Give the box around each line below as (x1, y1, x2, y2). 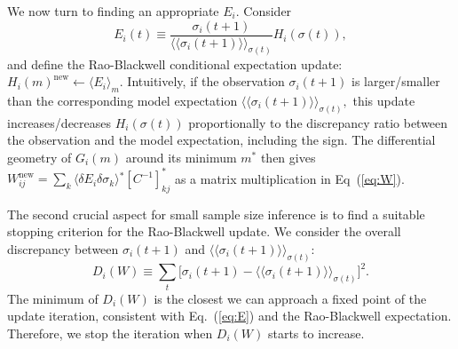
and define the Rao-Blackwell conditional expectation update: (7, 54, 343, 73)
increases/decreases (7, 113, 112, 131)
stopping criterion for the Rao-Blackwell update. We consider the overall (7, 222, 401, 241)
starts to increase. (267, 323, 365, 342)
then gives (260, 147, 316, 166)
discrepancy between (7, 240, 119, 258)
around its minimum (125, 147, 237, 166)
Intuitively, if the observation (127, 72, 285, 91)
